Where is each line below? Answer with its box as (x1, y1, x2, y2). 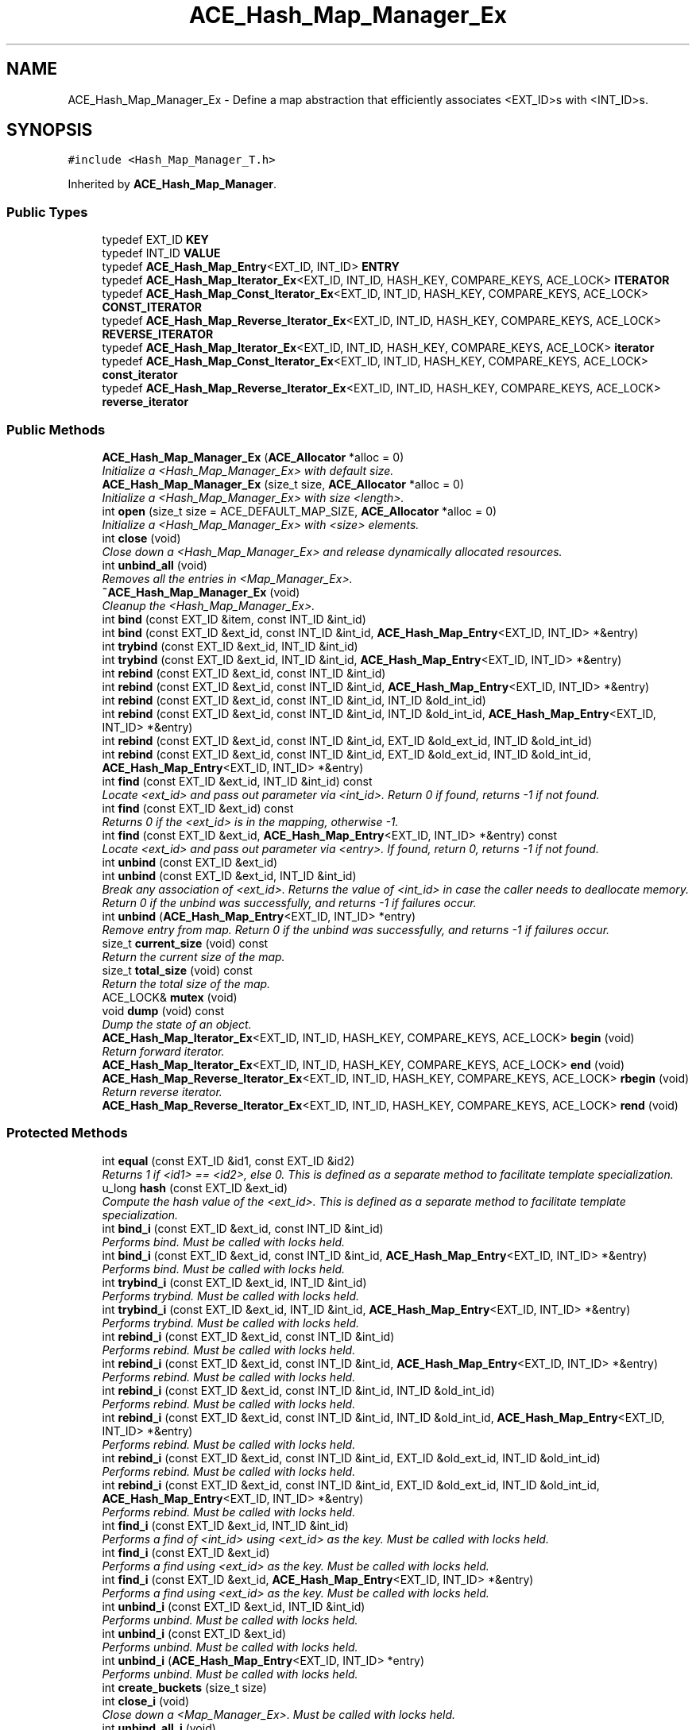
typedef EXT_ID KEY (102, 233, 209, 247)
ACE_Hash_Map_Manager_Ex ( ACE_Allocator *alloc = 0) (102, 450, 404, 464)
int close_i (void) (102, 1693, 190, 1708)
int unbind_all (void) (102, 558, 207, 572)
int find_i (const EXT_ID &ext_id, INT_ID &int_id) (102, 1518, 349, 1532)
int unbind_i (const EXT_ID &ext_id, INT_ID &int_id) (102, 1599, 365, 1613)
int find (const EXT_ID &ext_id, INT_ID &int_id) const (102, 774, 373, 788)
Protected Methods (6, 1125, 128, 1141)
